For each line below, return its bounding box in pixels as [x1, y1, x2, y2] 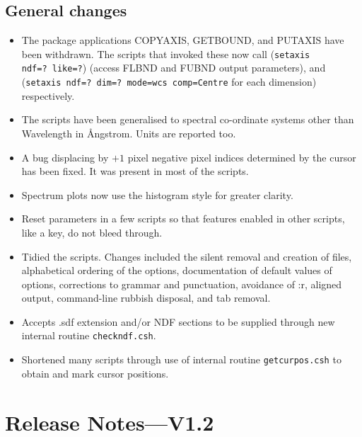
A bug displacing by [21, 149, 109, 164]
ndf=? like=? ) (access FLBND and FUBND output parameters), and [21, 60, 326, 75]
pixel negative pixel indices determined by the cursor [127, 149, 356, 164]
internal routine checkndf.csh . [21, 328, 156, 343]
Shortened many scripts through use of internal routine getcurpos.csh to [21, 352, 341, 367]
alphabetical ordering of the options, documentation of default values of [21, 263, 332, 278]
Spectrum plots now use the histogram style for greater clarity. [21, 187, 293, 202]
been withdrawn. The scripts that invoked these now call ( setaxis [21, 46, 310, 61]
